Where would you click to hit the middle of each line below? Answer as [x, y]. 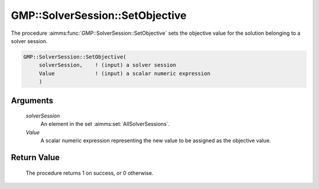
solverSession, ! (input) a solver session [108, 65]
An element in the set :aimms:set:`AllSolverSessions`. [105, 124]
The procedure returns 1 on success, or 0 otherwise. [89, 173]
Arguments [32, 100]
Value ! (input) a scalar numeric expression [125, 73]
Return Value [35, 157]
